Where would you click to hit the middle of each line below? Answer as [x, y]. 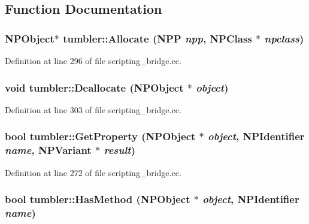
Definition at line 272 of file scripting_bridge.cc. [93, 172]
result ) [119, 150]
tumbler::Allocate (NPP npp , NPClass [157, 38]
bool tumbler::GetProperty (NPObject [100, 136]
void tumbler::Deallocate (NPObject [94, 87]
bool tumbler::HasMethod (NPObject [98, 199]
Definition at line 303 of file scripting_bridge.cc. [93, 109]
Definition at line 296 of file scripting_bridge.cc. [93, 60]
